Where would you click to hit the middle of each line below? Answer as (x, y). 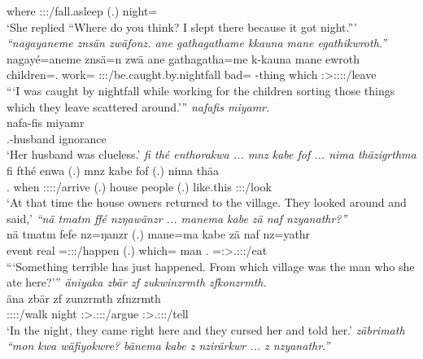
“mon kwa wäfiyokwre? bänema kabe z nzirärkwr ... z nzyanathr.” (168, 346)
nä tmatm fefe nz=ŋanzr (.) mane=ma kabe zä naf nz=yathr (159, 234)
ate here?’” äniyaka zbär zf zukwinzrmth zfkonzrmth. (137, 282)
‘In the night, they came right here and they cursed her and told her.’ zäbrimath (206, 329)
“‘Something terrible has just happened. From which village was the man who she (211, 266)
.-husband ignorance (57, 138)
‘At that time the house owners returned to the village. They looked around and (207, 202)
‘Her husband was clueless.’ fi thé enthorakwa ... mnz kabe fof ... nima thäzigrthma (211, 154)
